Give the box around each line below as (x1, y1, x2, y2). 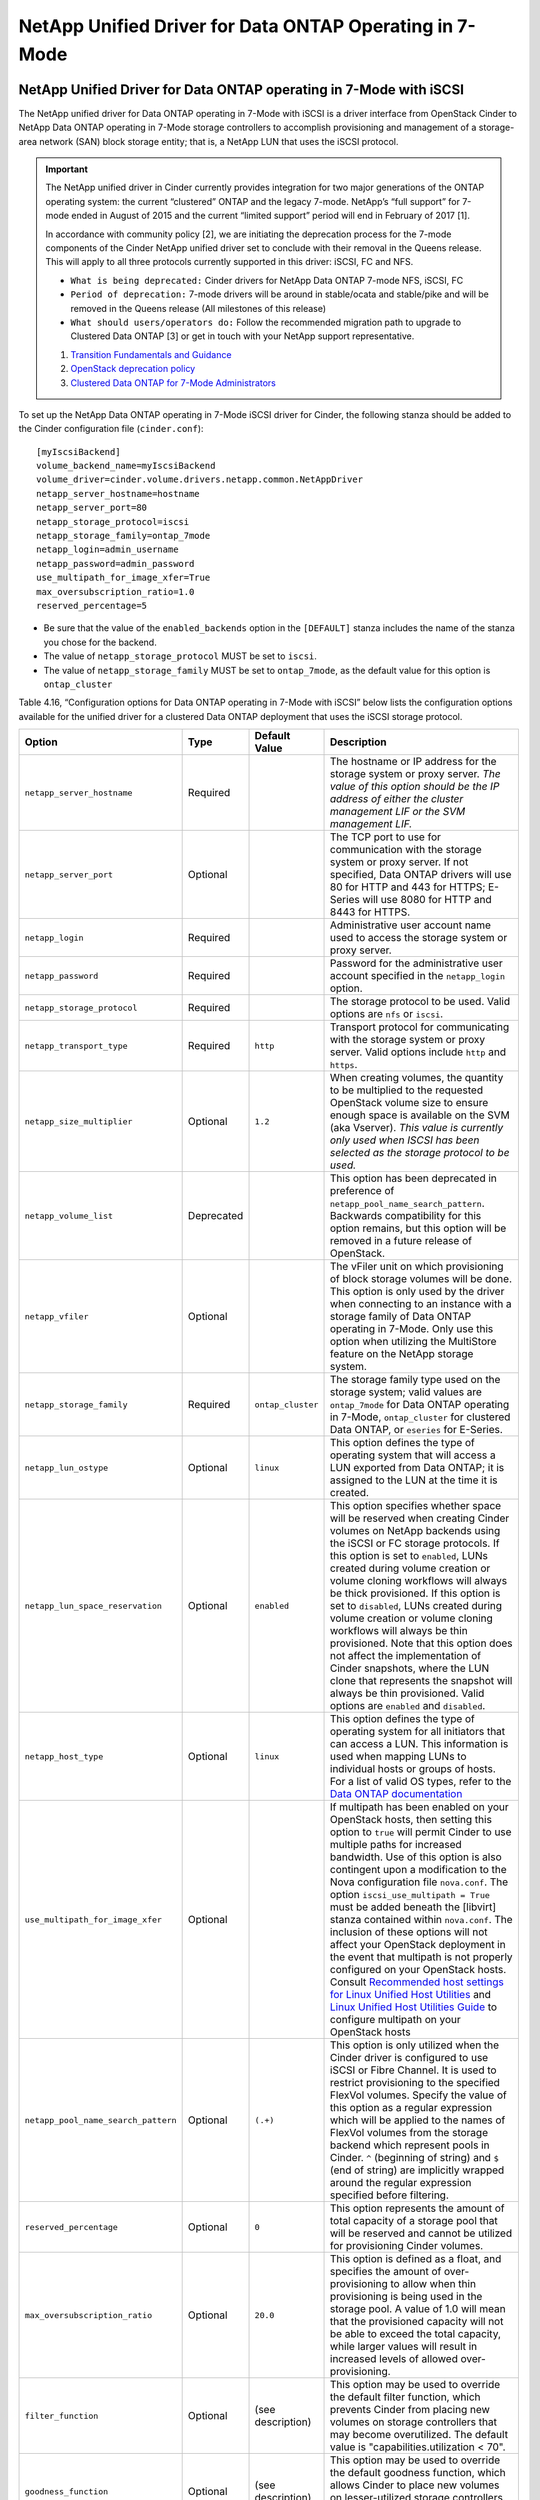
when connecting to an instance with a (330, 1297, 512, 1311)
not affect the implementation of (330, 1649, 482, 1663)
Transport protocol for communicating (330, 1020, 510, 1034)
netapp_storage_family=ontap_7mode (36, 530, 211, 542)
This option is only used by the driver (330, 1285, 505, 1299)
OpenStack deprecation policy (70, 363, 196, 375)
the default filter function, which (330, 2390, 481, 2404)
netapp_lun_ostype (24, 1462, 109, 1473)
